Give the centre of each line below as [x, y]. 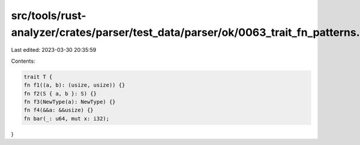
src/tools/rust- [49, 16]
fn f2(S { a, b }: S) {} [60, 93]
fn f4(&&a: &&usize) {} [59, 110]
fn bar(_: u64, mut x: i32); [67, 118]
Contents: [23, 61]
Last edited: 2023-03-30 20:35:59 [54, 50]
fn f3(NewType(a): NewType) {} [70, 102]
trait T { [38, 77]
